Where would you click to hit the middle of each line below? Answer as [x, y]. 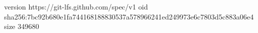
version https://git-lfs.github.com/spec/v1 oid [76, 6]
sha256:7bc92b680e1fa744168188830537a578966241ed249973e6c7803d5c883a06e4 [129, 16]
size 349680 [22, 26]
